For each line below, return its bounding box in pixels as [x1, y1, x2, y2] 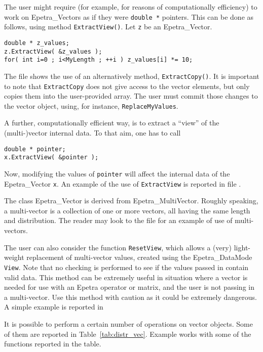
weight [4, 252, 24, 262]
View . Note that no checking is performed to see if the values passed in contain [4, 261, 249, 272]
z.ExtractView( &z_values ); [4, 48, 102, 55]
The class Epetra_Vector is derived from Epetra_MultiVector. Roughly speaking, [4, 195, 258, 206]
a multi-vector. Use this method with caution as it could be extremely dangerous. [4, 291, 257, 302]
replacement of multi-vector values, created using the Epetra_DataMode [26, 252, 252, 262]
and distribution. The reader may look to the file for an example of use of [4, 215, 233, 226]
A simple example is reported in [4, 301, 103, 312]
